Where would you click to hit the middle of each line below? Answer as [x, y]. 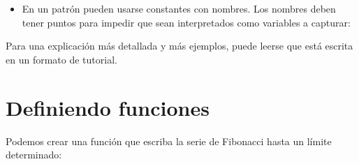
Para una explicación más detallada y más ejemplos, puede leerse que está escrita [179, 46]
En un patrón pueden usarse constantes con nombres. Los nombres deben [179, 8]
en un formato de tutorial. [61, 59]
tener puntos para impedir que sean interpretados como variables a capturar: [186, 22]
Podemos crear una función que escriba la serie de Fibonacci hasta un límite [169, 141]
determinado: [34, 155]
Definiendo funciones [108, 107]
